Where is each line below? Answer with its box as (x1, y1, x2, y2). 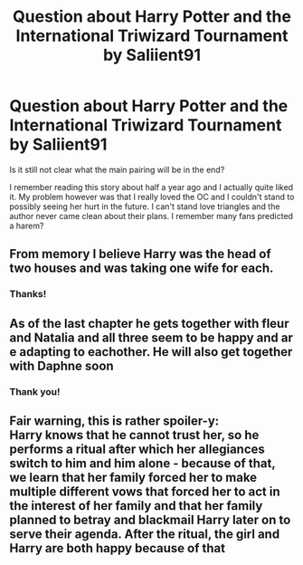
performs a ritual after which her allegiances (9, 441, 265, 456)
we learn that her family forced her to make (9, 469, 258, 485)
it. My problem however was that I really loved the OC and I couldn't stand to (9, 191, 295, 202)
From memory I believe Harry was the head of (9, 246, 271, 262)
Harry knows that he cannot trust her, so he (9, 427, 260, 443)
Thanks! (9, 288, 47, 301)
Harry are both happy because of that (9, 541, 226, 556)
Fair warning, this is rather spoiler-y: (9, 413, 220, 428)
